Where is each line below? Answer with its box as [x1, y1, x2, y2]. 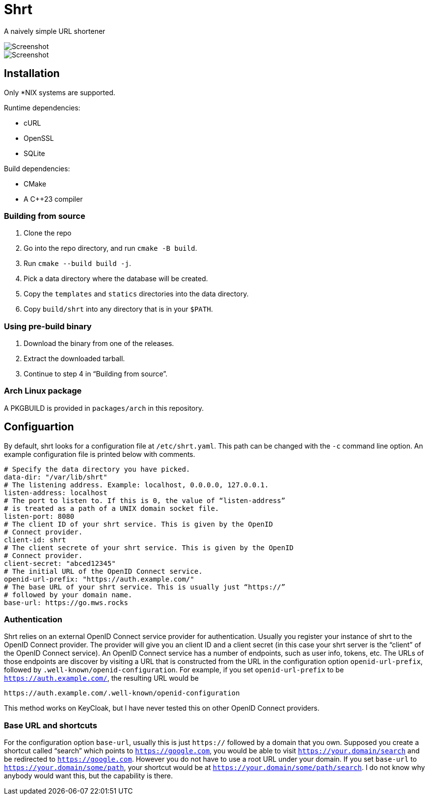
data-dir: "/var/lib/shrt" [4, 473, 107, 481]
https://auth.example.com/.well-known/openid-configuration [4, 689, 240, 697]
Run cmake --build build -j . [24, 259, 131, 268]
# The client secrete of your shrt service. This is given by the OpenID [4, 543, 294, 552]
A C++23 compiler [24, 194, 83, 203]
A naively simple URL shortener [4, 27, 106, 35]
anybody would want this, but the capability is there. [4, 772, 173, 780]
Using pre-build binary [4, 321, 92, 331]
